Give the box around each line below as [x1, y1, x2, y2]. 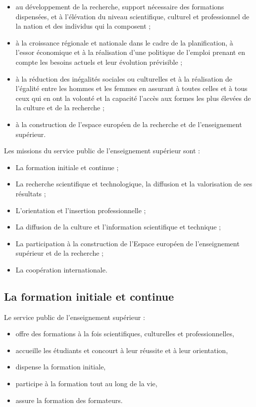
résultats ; [15, 188, 46, 198]
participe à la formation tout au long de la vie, [15, 378, 157, 389]
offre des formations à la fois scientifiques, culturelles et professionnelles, [15, 328, 234, 339]
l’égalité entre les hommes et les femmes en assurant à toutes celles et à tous [15, 83, 248, 93]
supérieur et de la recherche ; [15, 248, 103, 258]
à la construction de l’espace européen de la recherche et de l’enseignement [15, 119, 242, 129]
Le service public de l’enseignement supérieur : [4, 312, 145, 322]
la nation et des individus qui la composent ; [15, 21, 151, 31]
